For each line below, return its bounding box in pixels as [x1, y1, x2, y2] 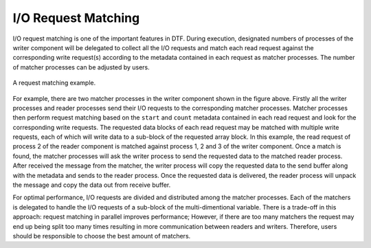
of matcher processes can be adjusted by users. [12, 63, 150, 71]
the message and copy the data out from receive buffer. [12, 181, 171, 189]
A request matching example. [12, 79, 96, 87]
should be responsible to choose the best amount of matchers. [12, 232, 191, 240]
